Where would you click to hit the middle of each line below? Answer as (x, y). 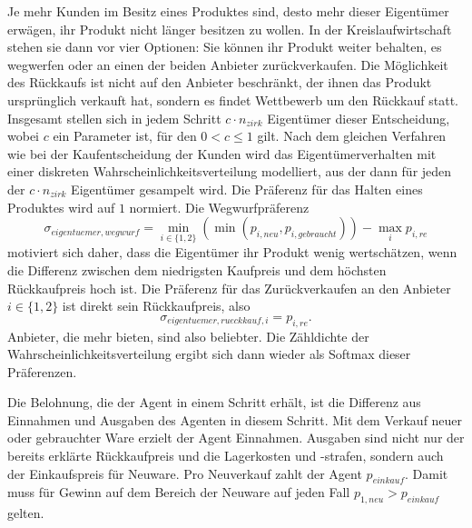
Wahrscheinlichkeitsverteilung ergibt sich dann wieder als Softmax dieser (209, 354)
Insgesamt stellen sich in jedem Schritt (114, 118)
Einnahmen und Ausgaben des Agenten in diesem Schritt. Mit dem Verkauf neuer (235, 419)
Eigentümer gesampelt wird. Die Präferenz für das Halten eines (247, 189)
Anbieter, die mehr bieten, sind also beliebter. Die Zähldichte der (188, 336)
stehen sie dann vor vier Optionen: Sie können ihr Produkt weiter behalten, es (225, 47)
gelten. (26, 513)
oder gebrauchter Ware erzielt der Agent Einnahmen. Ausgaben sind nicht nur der (236, 438)
